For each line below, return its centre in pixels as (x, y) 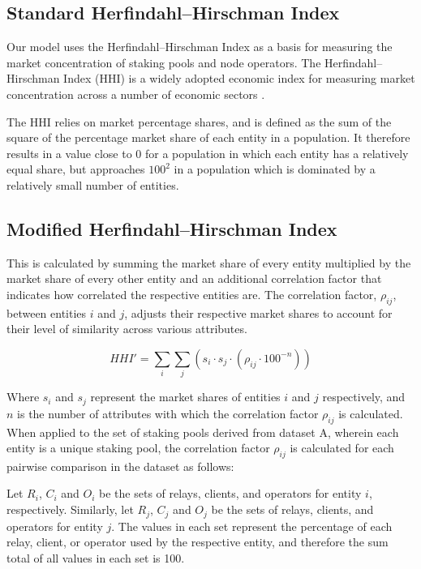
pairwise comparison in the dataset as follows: (120, 466)
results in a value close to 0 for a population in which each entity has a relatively (208, 153)
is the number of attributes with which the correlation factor (168, 413)
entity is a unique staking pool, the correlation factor (138, 448)
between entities (47, 312)
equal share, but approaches (76, 169)
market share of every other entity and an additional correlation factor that (194, 278)
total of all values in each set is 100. (96, 557)
